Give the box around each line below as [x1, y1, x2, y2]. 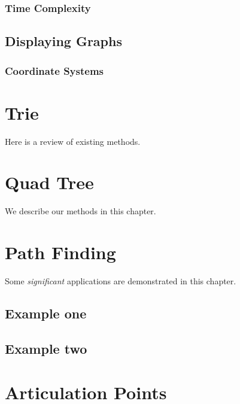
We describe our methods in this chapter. [5, 205, 156, 217]
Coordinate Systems [5, 63, 104, 78]
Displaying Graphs [5, 32, 122, 50]
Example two [5, 339, 87, 357]
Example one [5, 304, 87, 323]
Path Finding [5, 240, 116, 265]
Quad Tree [5, 170, 94, 195]
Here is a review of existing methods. [5, 135, 141, 147]
